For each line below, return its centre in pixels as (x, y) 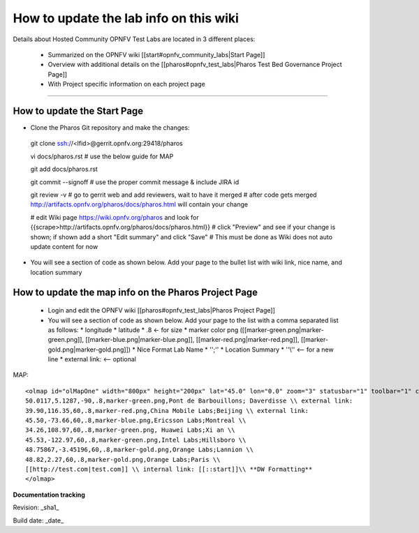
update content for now (64, 246)
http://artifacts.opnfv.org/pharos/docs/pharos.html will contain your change (139, 204)
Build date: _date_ (38, 520)
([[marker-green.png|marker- (282, 330)
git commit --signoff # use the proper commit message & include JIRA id (135, 182)
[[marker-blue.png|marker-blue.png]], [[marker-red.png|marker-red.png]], (192, 340)
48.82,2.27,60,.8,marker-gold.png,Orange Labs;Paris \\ (123, 459)
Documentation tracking (49, 495)
